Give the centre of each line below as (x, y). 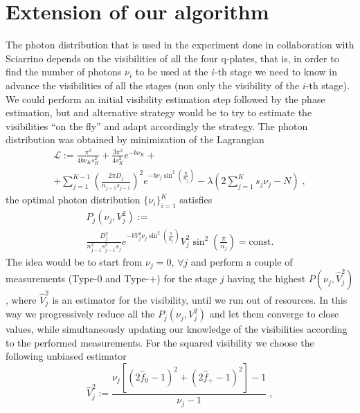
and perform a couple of (242, 261)
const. (261, 242)
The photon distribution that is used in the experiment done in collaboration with (180, 45)
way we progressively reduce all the (80, 314)
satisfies (196, 200)
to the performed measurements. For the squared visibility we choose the (160, 342)
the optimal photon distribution (73, 200)
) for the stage (187, 278)
